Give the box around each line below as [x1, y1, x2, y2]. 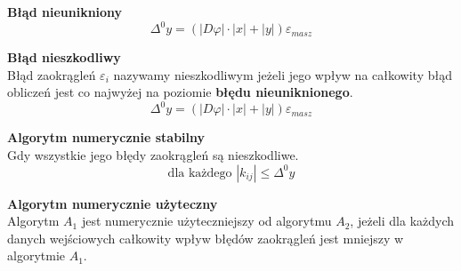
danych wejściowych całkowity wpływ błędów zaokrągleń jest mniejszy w [7, 228, 404, 247]
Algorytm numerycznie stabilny [7, 128, 206, 147]
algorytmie [7, 246, 65, 265]
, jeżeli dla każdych [350, 211, 455, 230]
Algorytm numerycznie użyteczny [7, 194, 218, 212]
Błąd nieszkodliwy [7, 48, 121, 67]
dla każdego [167, 166, 232, 179]
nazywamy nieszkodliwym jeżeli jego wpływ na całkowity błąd [113, 65, 452, 84]
